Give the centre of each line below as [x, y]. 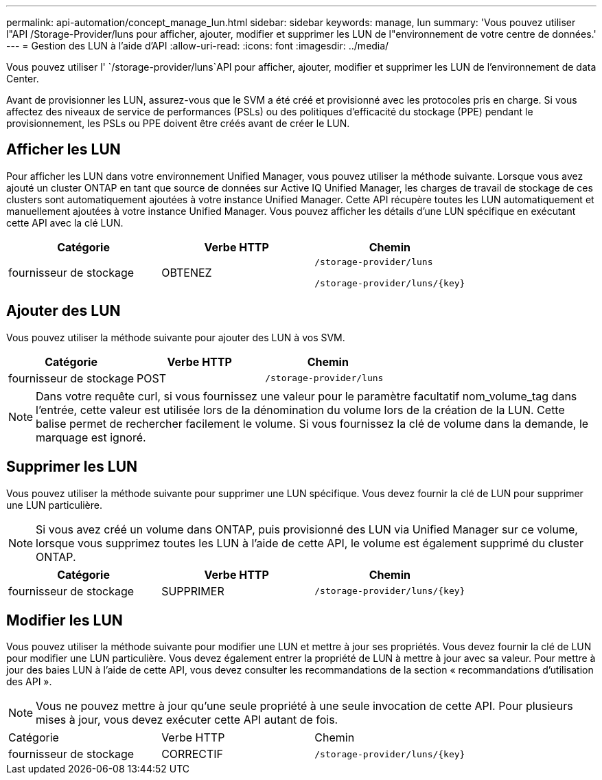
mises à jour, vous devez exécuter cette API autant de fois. [187, 720]
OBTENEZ [187, 272]
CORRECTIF [193, 754]
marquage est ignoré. [91, 437]
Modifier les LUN [65, 620]
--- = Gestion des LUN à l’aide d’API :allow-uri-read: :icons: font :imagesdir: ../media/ [198, 46]
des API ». [29, 682]
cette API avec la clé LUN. [65, 222]
